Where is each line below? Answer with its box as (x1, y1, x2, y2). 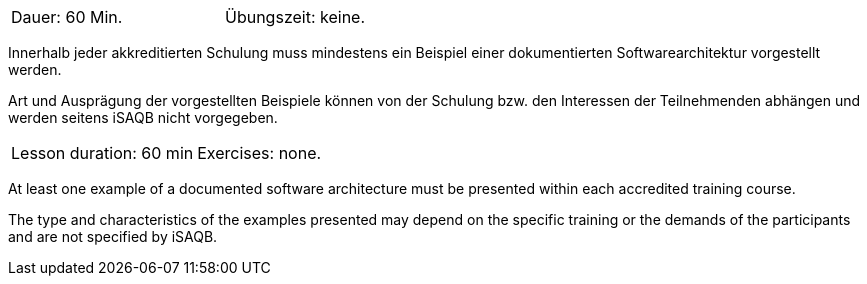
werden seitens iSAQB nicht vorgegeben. (8, 109, 278, 126)
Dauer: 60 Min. (11, 7, 123, 27)
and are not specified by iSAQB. (8, 228, 218, 245)
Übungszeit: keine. (225, 7, 366, 27)
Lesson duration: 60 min (11, 143, 194, 163)
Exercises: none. (197, 143, 322, 163)
